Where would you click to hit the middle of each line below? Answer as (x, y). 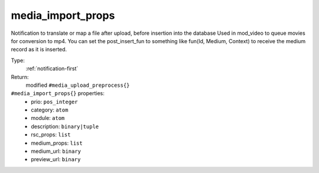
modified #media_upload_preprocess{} (78, 85)
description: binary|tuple (65, 126)
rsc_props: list (51, 135)
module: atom (48, 118)
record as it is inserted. (39, 50)
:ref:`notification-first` (52, 68)
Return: (20, 77)
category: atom (50, 110)
